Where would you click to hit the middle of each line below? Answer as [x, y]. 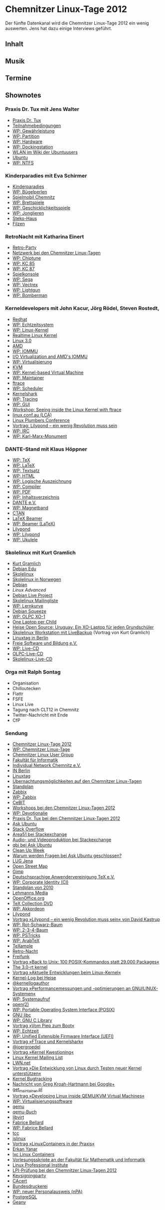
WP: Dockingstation [33, 146]
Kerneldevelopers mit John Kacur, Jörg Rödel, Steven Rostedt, [82, 308]
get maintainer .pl [27, 1090]
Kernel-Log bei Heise [34, 977]
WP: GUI [21, 404]
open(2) [20, 1004]
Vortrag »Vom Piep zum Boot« [43, 1025]
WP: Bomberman [30, 295]
